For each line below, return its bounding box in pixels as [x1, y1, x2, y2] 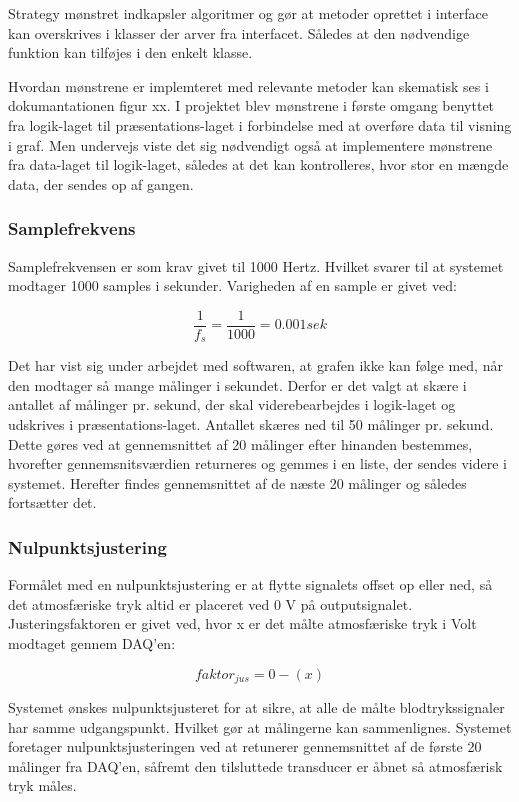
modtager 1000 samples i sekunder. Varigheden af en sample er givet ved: [8, 275, 457, 296]
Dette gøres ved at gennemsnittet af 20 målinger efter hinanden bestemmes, [8, 433, 473, 454]
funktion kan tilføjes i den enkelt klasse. [8, 42, 253, 63]
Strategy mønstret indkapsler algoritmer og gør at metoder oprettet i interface [8, 3, 489, 23]
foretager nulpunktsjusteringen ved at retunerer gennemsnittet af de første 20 [8, 736, 482, 757]
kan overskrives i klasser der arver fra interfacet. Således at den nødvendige [8, 22, 470, 43]
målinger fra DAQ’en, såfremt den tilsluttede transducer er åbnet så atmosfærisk [8, 755, 503, 776]
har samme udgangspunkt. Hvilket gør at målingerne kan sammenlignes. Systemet [8, 716, 512, 737]
